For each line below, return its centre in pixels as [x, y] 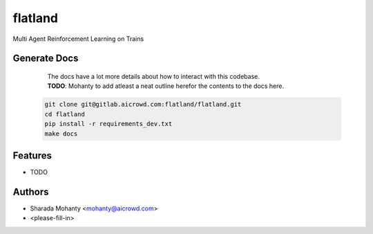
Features [32, 155]
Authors [31, 191]
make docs [61, 134]
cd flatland [65, 114]
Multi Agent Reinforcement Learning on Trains [78, 39]
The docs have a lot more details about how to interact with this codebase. [154, 76]
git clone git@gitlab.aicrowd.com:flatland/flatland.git [143, 105]
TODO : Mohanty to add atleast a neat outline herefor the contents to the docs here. [166, 86]
